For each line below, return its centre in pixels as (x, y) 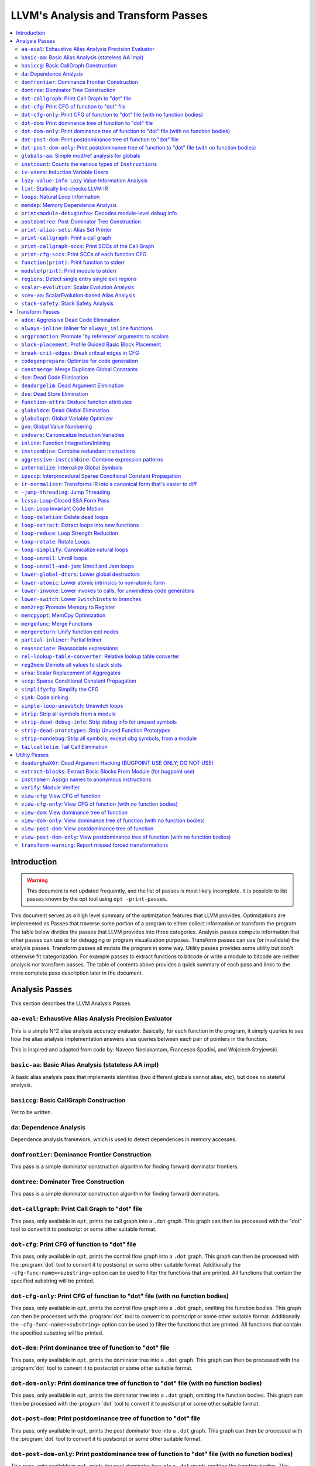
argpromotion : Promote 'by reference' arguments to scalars (95, 336)
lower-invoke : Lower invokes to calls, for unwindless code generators (108, 591)
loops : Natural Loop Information (61, 197)
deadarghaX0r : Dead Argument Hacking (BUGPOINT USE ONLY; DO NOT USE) (117, 763)
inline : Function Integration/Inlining (66, 443)
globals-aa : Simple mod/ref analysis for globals (81, 156)
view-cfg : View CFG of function (61, 796)
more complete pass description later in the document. (77, 973)
